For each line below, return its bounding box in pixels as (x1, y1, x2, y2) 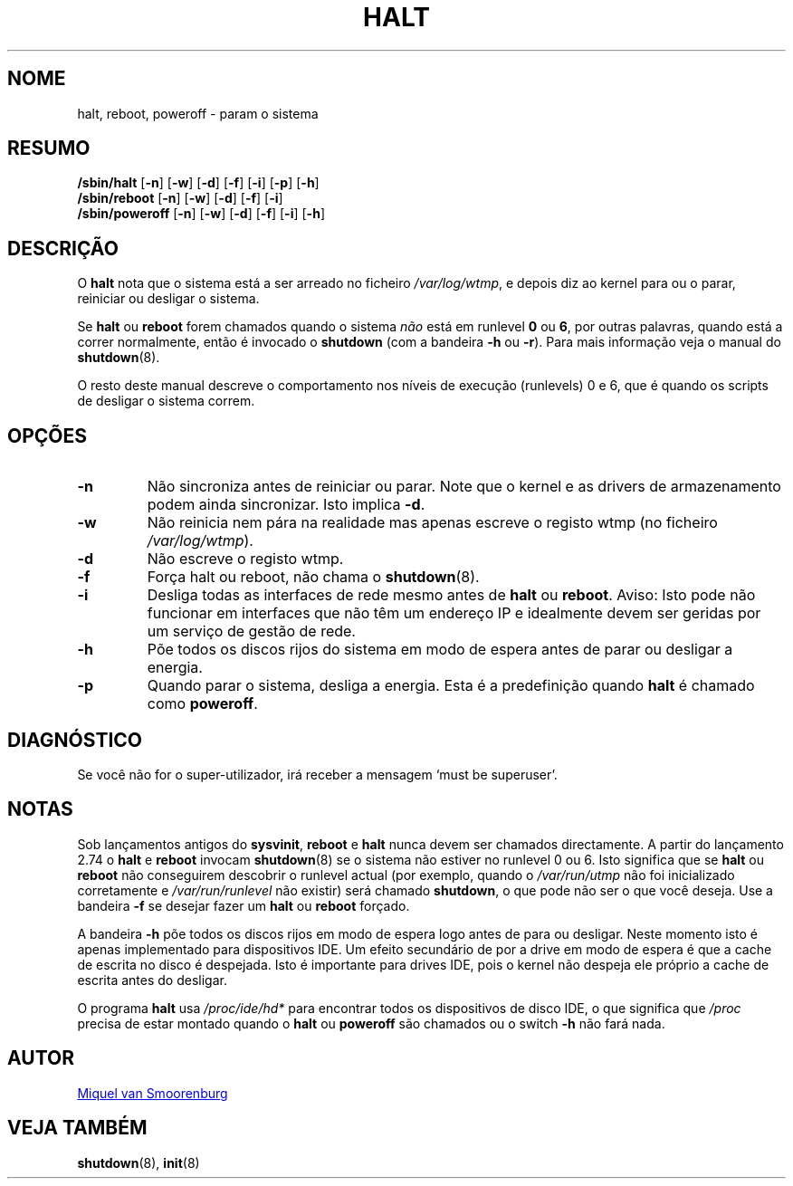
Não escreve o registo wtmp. (147, 550, 344, 569)
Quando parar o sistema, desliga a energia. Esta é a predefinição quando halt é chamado (147, 676, 755, 695)
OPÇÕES (7, 424, 88, 447)
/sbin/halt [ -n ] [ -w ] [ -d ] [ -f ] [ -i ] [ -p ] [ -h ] (77, 175, 320, 191)
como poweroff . (147, 694, 258, 713)
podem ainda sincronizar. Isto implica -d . (147, 495, 425, 514)
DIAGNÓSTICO (7, 728, 143, 751)
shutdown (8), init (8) (77, 1154, 200, 1171)
